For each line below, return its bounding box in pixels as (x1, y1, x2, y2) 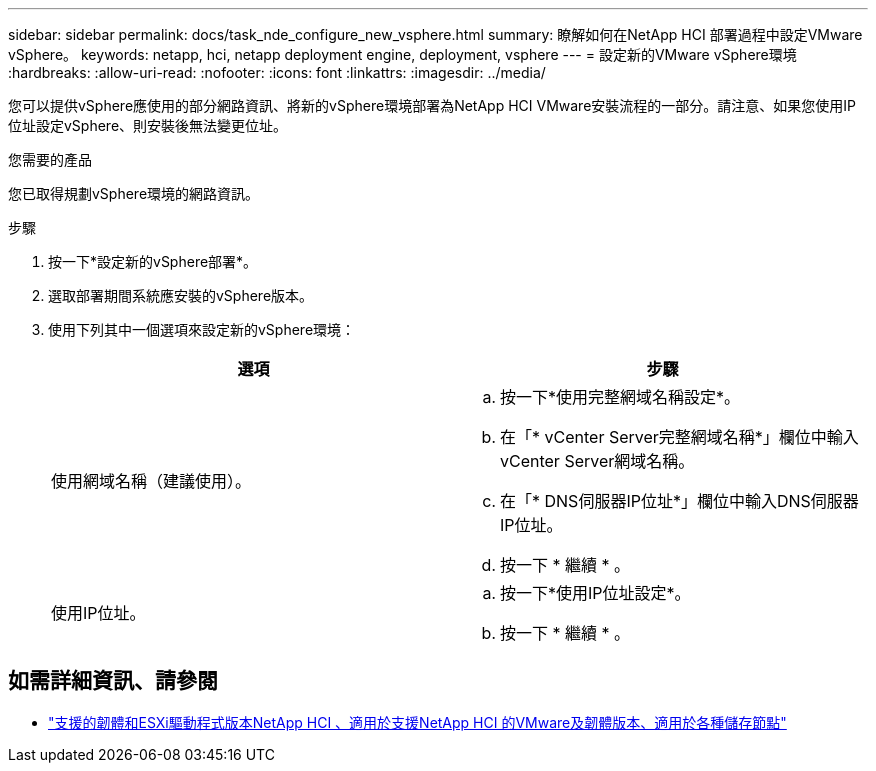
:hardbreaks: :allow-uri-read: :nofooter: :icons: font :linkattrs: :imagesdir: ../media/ (8, 64, 546, 81)
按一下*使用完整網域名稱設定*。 (500, 387, 741, 407)
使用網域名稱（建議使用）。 (51, 471, 252, 491)
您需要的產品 (8, 151, 92, 168)
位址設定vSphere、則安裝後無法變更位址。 (8, 117, 288, 134)
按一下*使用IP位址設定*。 (500, 583, 691, 603)
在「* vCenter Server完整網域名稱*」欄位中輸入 (500, 427, 859, 447)
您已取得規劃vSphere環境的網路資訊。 (8, 185, 260, 202)
